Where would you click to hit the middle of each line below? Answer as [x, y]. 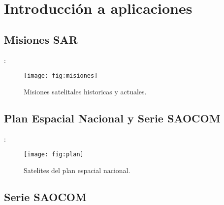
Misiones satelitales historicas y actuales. [85, 91]
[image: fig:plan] [54, 155]
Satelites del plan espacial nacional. [77, 170]
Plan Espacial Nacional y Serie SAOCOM [112, 118]
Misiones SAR [41, 39]
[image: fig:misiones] [61, 76]
